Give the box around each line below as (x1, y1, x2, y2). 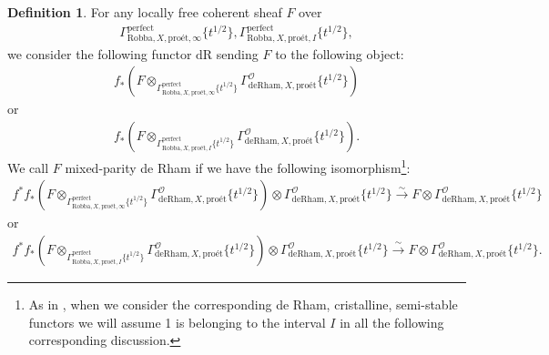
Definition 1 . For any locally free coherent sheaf (7, 3, 282, 21)
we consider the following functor (7, 44, 192, 63)
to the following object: (275, 44, 404, 63)
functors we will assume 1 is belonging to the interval (28, 312, 326, 331)
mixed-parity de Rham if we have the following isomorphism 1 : (65, 156, 411, 177)
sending (216, 44, 259, 63)
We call (7, 157, 49, 177)
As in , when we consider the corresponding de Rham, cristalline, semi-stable (28, 295, 458, 314)
